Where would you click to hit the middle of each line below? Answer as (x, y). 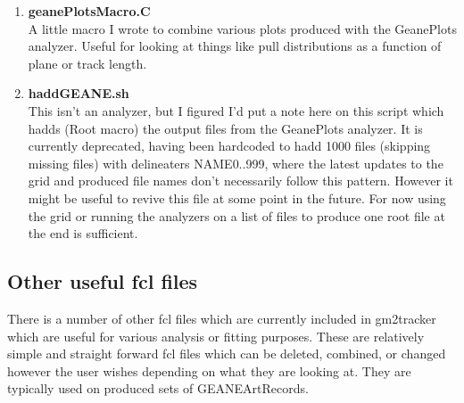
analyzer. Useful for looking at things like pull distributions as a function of (235, 46)
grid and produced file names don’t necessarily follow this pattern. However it (240, 181)
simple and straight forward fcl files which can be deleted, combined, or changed (227, 354)
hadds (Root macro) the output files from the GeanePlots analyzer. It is (225, 128)
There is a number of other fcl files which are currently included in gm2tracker (222, 318)
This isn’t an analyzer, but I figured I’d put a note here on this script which (236, 110)
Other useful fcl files (103, 281)
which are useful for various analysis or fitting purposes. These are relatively (216, 336)
